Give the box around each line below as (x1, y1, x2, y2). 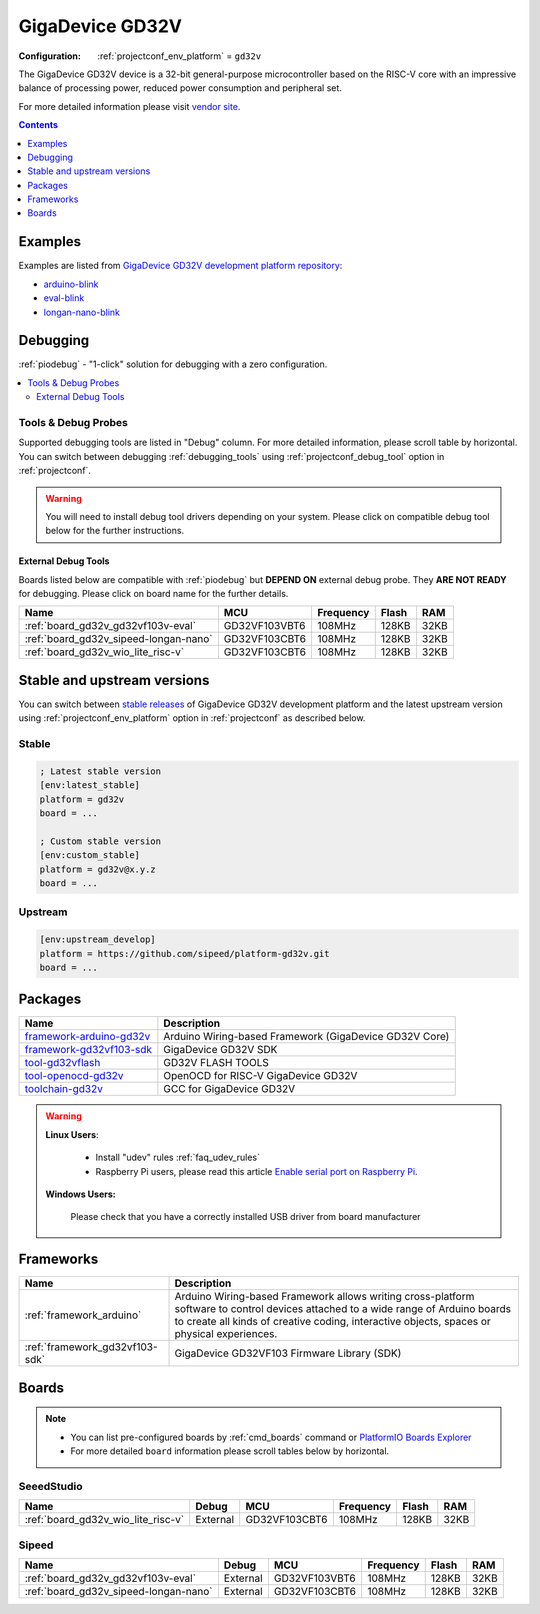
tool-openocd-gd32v (24, 1069, 124, 1083)
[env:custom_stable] (39, 850, 140, 861)
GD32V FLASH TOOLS (163, 1056, 270, 1070)
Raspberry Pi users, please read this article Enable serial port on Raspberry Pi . (95, 1165, 419, 1177)
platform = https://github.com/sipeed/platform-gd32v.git (39, 948, 330, 959)
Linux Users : (45, 1128, 99, 1140)
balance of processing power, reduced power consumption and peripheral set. (18, 82, 342, 94)
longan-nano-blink (43, 306, 120, 318)
